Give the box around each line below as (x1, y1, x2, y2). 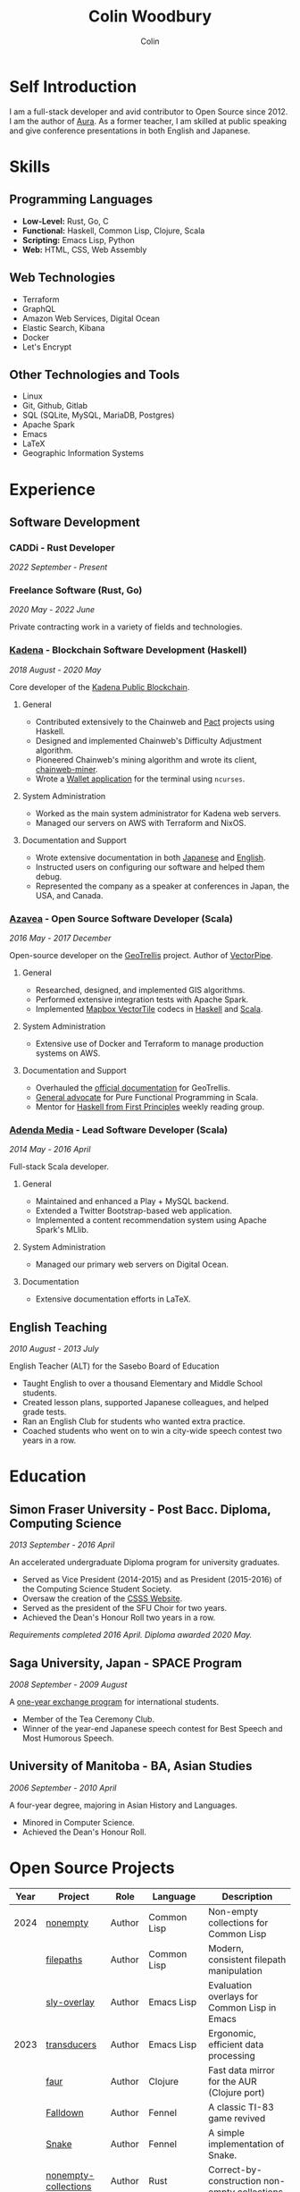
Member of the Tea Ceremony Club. (21, 1714, 154, 1724)
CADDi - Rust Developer (9, 541, 115, 553)
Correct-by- (208, 2163, 262, 2176)
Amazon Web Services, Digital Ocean (21, 313, 161, 324)
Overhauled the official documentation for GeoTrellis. (35, 1083, 230, 1093)
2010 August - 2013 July (9, 1344, 100, 1354)
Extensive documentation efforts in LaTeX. (35, 1294, 192, 1304)
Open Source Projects (9, 1858, 175, 1878)
